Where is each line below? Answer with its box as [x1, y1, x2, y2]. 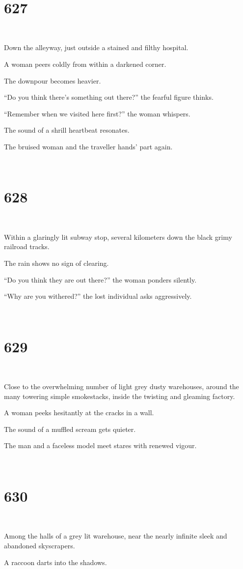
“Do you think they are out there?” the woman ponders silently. [4, 274, 197, 284]
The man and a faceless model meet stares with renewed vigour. [4, 440, 197, 451]
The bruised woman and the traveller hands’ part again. [4, 141, 173, 151]
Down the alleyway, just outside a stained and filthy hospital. [4, 42, 189, 53]
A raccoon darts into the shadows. [4, 557, 107, 567]
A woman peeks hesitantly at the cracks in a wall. [4, 407, 154, 418]
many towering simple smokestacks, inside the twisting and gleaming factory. [4, 391, 235, 401]
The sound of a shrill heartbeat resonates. [4, 125, 130, 135]
